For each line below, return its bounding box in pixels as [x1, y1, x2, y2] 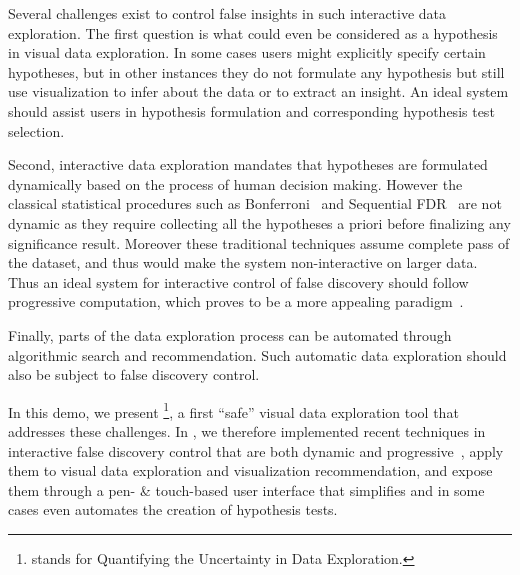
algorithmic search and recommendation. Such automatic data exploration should [8, 344, 507, 365]
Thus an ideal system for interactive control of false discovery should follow [8, 271, 469, 292]
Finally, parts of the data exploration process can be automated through [8, 324, 452, 345]
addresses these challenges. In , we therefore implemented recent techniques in [8, 420, 486, 441]
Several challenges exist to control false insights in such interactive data [8, 3, 447, 23]
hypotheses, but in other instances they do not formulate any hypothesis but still [8, 61, 505, 82]
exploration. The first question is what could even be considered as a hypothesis [8, 22, 498, 43]
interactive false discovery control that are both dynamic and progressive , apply [8, 440, 504, 461]
